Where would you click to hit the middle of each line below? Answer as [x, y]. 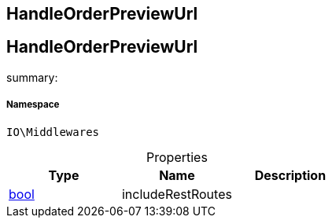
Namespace [33, 105]
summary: [32, 77]
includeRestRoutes [177, 194]
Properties [177, 157]
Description [290, 175]
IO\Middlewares [53, 132]
